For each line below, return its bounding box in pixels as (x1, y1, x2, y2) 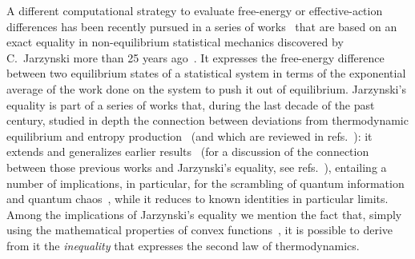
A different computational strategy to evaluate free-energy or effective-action (6, 2, 383, 18)
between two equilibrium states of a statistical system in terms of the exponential (6, 65, 406, 82)
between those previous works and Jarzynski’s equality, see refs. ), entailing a (6, 158, 387, 175)
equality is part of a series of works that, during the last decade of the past (6, 96, 375, 113)
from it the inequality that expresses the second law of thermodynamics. (6, 237, 360, 253)
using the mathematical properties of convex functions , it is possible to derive (6, 221, 393, 238)
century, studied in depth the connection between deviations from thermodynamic (6, 112, 409, 129)
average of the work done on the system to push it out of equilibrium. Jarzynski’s (6, 80, 406, 97)
